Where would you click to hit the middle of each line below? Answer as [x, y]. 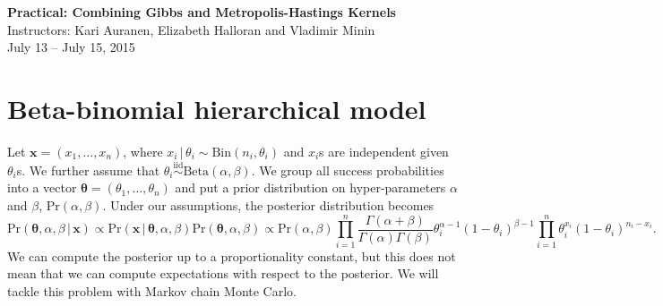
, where [143, 151]
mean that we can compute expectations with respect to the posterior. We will [223, 273]
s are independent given [384, 151]
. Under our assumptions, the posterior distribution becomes [268, 204]
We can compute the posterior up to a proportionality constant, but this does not [232, 255]
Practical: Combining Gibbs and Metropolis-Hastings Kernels [202, 12]
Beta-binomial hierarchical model [217, 108]
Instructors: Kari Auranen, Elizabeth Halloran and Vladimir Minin [191, 29]
